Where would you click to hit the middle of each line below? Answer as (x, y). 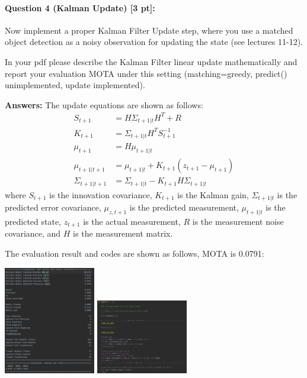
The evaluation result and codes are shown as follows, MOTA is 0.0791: (135, 253)
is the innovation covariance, (101, 194)
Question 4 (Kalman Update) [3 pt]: (80, 7)
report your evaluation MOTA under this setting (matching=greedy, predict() (146, 73)
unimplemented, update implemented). (75, 85)
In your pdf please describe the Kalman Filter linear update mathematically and (151, 61)
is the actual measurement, (132, 221)
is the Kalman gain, (213, 194)
